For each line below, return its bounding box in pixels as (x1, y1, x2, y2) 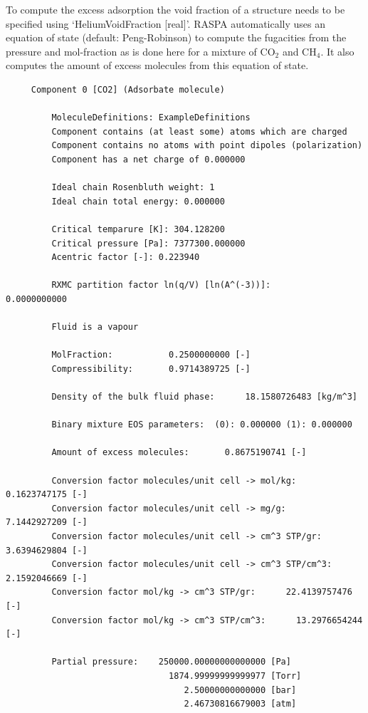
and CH (282, 43, 317, 58)
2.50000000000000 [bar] (184, 685, 297, 695)
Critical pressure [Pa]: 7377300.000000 (51, 238, 246, 249)
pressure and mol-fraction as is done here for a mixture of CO (6, 43, 275, 58)
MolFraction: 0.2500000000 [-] (51, 350, 251, 360)
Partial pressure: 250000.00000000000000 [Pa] (51, 657, 291, 667)
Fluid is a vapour (51, 322, 139, 333)
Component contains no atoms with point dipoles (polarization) (51, 140, 363, 151)
